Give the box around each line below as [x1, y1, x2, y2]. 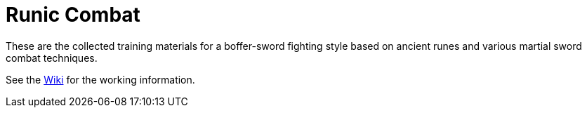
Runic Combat [6, 3, 140, 27]
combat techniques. [6, 51, 98, 64]
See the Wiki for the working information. [6, 73, 195, 86]
